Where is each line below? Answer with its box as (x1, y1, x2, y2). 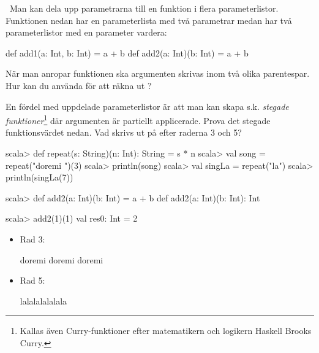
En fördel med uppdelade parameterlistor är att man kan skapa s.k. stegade (6, 99, 289, 112)
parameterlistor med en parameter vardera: (6, 26, 167, 39)
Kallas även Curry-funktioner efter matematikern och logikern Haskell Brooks (20, 324, 312, 337)
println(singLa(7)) (6, 171, 73, 184)
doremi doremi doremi (20, 253, 103, 266)
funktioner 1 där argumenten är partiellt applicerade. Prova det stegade (6, 112, 271, 126)
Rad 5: (20, 274, 45, 287)
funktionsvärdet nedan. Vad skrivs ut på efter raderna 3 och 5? (6, 126, 242, 139)
